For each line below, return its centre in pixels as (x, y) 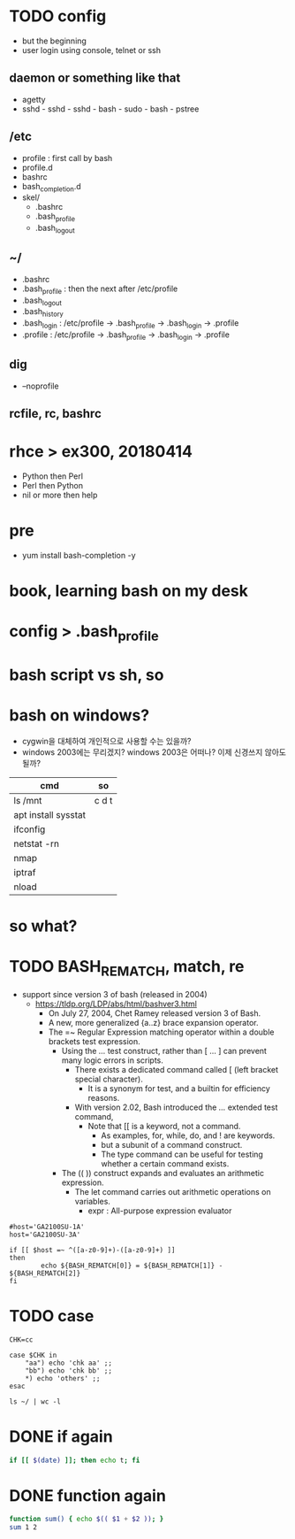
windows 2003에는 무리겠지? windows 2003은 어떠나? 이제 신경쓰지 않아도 (154, 752)
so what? (43, 926)
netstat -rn (37, 843)
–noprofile (40, 386)
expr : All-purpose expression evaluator (160, 1211)
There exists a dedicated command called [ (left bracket (176, 1069)
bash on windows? (79, 716)
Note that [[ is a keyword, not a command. (164, 1126)
